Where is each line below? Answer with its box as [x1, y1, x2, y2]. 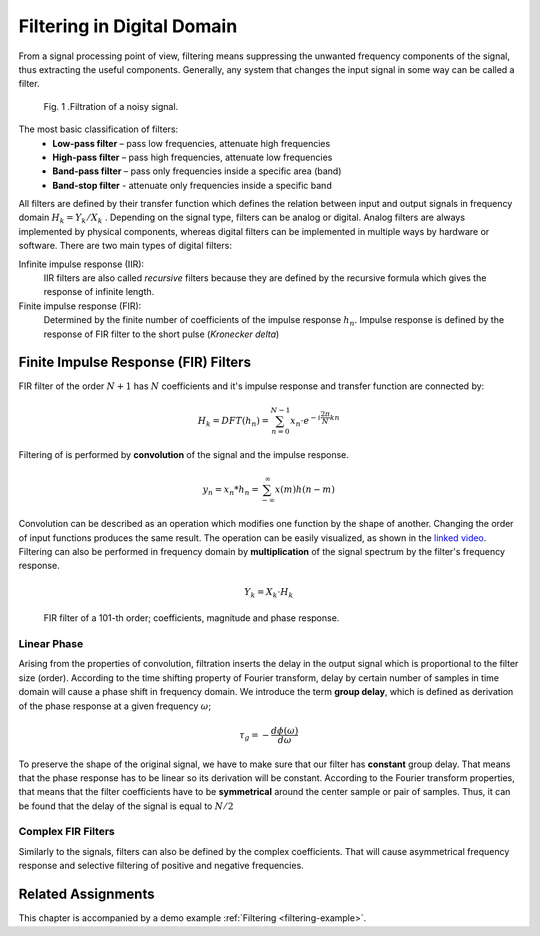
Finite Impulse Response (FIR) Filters [18, 354, 252, 371]
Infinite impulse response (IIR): [18, 258, 145, 270]
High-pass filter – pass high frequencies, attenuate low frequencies [52, 151, 333, 163]
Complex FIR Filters [18, 825, 115, 839]
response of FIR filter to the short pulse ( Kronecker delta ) [43, 328, 280, 340]
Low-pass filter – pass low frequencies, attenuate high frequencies [52, 137, 331, 149]
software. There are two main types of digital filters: [18, 240, 232, 252]
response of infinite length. [43, 286, 155, 298]
